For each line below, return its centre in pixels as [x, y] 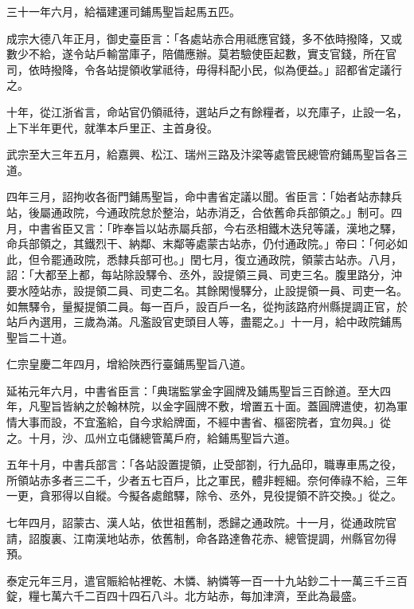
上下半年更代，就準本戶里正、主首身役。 [112, 127]
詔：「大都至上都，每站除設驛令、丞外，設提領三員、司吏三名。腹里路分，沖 [204, 275]
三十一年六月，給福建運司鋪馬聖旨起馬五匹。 [123, 11]
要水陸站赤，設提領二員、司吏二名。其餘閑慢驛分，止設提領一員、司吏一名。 [207, 290]
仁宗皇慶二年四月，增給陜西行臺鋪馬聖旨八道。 [129, 364]
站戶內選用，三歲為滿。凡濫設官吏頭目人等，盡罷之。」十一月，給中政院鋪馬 [204, 322]
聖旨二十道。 [40, 337]
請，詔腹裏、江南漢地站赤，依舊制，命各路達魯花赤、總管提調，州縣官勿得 [201, 538]
